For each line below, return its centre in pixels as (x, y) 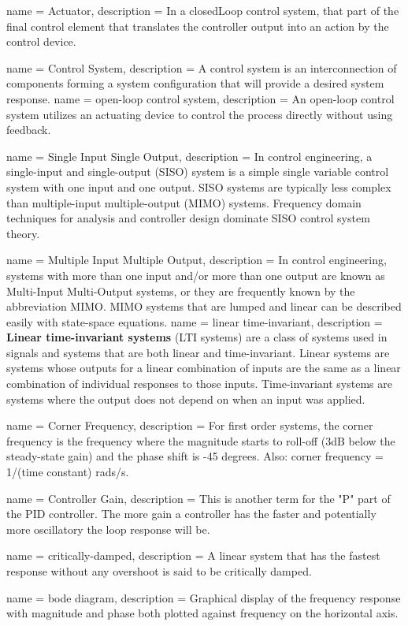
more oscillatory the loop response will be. (108, 529)
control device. (41, 41)
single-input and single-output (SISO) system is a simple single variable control (198, 171)
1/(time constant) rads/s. (68, 472)
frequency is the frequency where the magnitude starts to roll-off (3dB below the (201, 440)
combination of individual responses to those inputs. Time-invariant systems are (199, 384)
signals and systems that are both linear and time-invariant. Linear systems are (198, 352)
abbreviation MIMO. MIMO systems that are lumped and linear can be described (204, 306)
